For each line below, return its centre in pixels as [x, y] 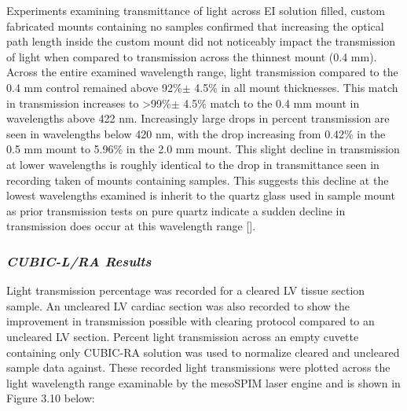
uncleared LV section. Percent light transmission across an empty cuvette [183, 336]
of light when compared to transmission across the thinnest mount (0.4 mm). [192, 56]
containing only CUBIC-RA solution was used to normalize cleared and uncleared [203, 352]
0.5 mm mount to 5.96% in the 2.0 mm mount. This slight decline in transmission [203, 149]
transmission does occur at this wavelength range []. [131, 226]
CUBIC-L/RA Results [79, 261]
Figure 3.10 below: [51, 398]
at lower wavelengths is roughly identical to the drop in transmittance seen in [193, 164]
